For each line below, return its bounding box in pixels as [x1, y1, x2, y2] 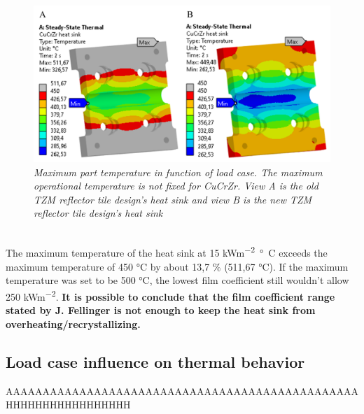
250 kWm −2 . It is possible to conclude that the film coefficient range [6, 287, 335, 304]
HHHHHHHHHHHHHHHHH [6, 397, 131, 412]
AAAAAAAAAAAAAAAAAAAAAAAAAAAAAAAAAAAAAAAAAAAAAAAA [6, 383, 358, 398]
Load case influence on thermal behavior [6, 350, 305, 372]
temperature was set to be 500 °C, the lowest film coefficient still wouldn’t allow [6, 273, 349, 287]
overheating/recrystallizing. [6, 316, 141, 331]
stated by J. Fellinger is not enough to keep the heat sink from [6, 303, 316, 317]
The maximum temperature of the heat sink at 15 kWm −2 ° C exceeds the [6, 243, 328, 260]
